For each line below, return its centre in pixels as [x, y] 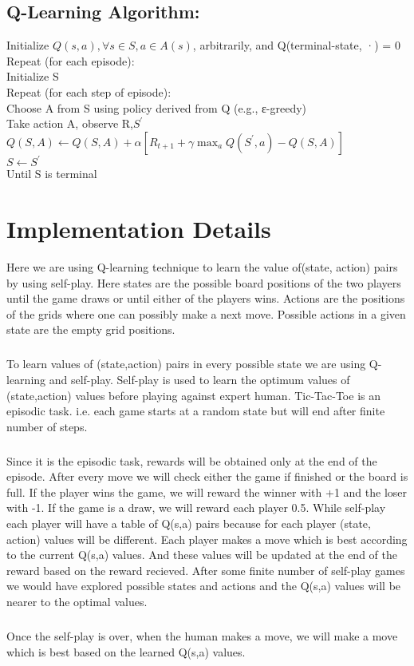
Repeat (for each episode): [71, 60]
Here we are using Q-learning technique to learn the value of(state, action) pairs [202, 266]
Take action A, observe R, [70, 123]
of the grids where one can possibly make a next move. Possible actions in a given [206, 313]
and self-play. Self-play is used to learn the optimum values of [199, 379]
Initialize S [33, 76]
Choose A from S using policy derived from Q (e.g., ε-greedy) [157, 107]
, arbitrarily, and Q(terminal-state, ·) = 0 [296, 45]
